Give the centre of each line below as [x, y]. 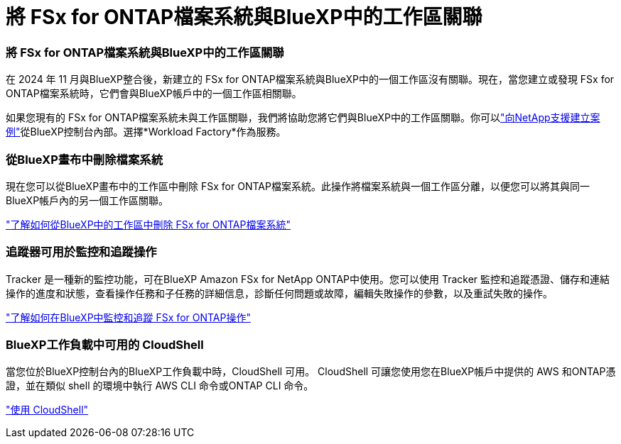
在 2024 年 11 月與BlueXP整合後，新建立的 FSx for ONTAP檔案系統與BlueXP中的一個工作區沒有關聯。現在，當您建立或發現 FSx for [310, 79]
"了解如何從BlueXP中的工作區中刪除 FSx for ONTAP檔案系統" [148, 224]
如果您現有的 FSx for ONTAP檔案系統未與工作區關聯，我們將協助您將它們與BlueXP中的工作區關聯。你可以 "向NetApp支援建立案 [303, 118]
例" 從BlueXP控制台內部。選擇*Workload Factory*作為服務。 [146, 132]
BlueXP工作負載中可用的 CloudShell [105, 345]
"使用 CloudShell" [47, 410]
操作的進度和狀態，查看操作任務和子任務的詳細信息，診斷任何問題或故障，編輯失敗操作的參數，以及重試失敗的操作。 [279, 293]
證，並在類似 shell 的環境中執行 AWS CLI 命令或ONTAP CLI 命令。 [160, 386]
